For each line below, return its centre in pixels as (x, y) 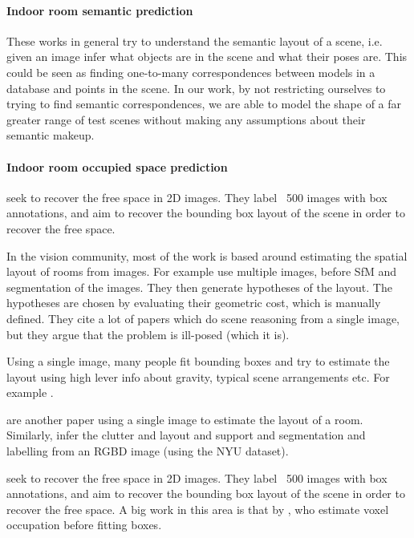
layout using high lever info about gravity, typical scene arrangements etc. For (198, 376)
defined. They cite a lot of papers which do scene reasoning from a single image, (203, 318)
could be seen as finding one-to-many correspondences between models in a (191, 72)
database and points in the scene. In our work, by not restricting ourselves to (196, 88)
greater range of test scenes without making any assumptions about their (186, 119)
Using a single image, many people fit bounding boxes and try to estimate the (198, 361)
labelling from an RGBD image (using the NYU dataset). (148, 451)
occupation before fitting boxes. (84, 525)
